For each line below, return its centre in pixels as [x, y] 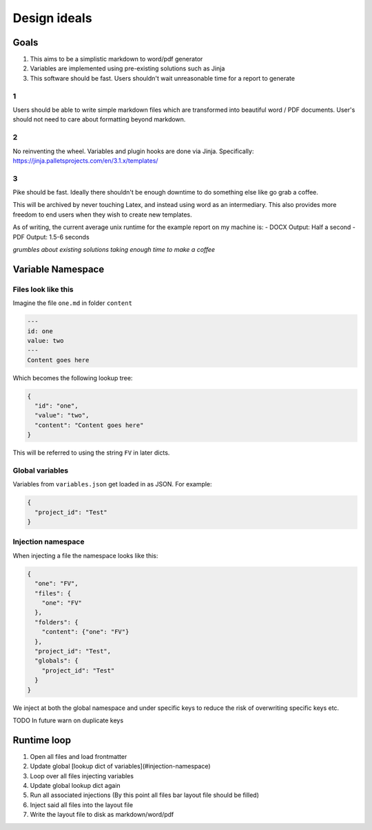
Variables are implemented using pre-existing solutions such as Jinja [127, 68]
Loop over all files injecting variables [82, 775]
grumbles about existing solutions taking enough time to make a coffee [114, 249]
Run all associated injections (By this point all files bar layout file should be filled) [145, 795]
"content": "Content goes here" [89, 425]
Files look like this [43, 289]
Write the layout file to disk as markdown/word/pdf [102, 815]
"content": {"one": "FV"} [85, 632]
